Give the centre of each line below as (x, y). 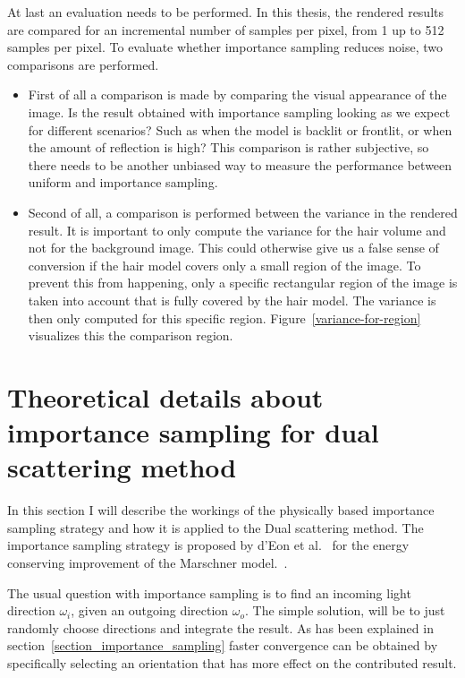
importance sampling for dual (193, 432)
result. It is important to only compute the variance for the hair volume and (237, 230)
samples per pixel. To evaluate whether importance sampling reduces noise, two (225, 47)
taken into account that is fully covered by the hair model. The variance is (232, 300)
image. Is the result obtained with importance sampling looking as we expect (239, 112)
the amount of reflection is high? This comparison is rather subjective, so (228, 147)
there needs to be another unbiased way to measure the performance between (240, 164)
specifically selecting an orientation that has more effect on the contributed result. (232, 662)
